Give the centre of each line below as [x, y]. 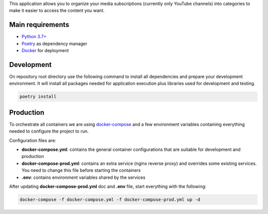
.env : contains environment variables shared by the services [84, 177]
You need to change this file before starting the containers [81, 170]
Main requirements [39, 25]
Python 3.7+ [34, 37]
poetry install [38, 97]
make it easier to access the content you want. [57, 10]
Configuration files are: [33, 140]
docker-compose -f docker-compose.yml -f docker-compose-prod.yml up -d [110, 199]
